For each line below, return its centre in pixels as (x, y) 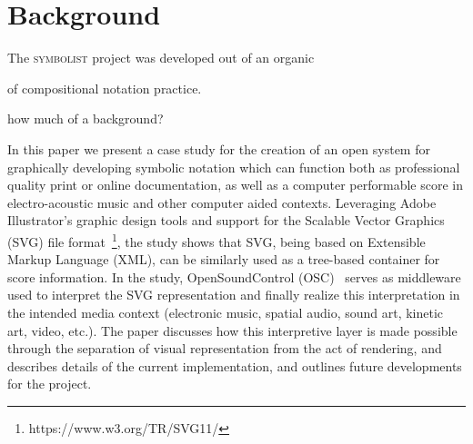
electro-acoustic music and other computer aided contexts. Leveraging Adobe (222, 202)
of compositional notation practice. (105, 88)
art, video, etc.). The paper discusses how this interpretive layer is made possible (232, 330)
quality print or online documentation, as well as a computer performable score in (235, 185)
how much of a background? (86, 118)
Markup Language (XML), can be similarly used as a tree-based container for (224, 259)
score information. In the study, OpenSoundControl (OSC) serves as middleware (234, 276)
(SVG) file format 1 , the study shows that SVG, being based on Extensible (216, 240)
